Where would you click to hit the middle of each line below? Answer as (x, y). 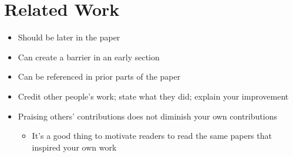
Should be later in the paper (69, 37)
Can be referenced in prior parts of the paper (99, 76)
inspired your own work (74, 147)
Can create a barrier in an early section (89, 57)
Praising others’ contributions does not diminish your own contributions (147, 116)
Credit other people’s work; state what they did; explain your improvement (153, 96)
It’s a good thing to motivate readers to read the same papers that (152, 136)
